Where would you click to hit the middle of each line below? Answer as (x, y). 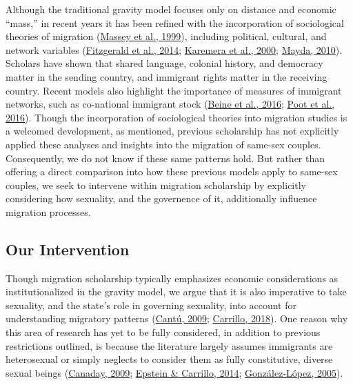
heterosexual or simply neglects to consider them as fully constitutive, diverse (169, 359)
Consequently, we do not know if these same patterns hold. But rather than (165, 158)
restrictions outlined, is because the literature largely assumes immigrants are (169, 345)
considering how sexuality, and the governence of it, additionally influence (161, 198)
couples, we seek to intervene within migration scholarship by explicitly (156, 185)
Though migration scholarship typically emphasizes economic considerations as (172, 278)
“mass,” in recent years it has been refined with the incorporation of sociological (175, 22)
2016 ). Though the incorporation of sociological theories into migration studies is (176, 117)
